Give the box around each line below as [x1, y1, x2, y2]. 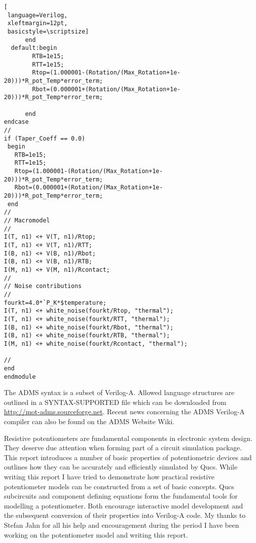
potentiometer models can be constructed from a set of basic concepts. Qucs [4, 481, 234, 491]
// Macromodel [4, 217, 50, 224]
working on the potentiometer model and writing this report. [4, 529, 188, 540]
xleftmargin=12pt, [7, 20, 68, 27]
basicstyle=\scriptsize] [7, 28, 89, 35]
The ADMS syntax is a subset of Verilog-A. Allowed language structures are [4, 387, 235, 398]
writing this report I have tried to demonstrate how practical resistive [4, 471, 215, 481]
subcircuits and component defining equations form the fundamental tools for [4, 491, 238, 501]
